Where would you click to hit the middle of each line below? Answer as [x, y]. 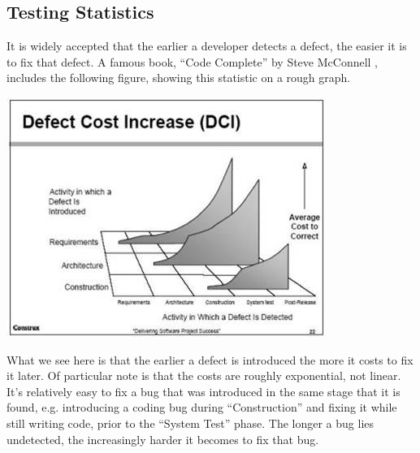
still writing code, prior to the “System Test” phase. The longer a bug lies [191, 423]
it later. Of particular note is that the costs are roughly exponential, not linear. [204, 375]
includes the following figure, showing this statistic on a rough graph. [179, 78]
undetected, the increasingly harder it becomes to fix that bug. [163, 439]
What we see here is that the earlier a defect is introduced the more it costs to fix [210, 359]
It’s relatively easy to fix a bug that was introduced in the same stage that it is [204, 391]
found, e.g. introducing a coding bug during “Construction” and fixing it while [202, 407]
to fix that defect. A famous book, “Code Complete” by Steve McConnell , [193, 61]
